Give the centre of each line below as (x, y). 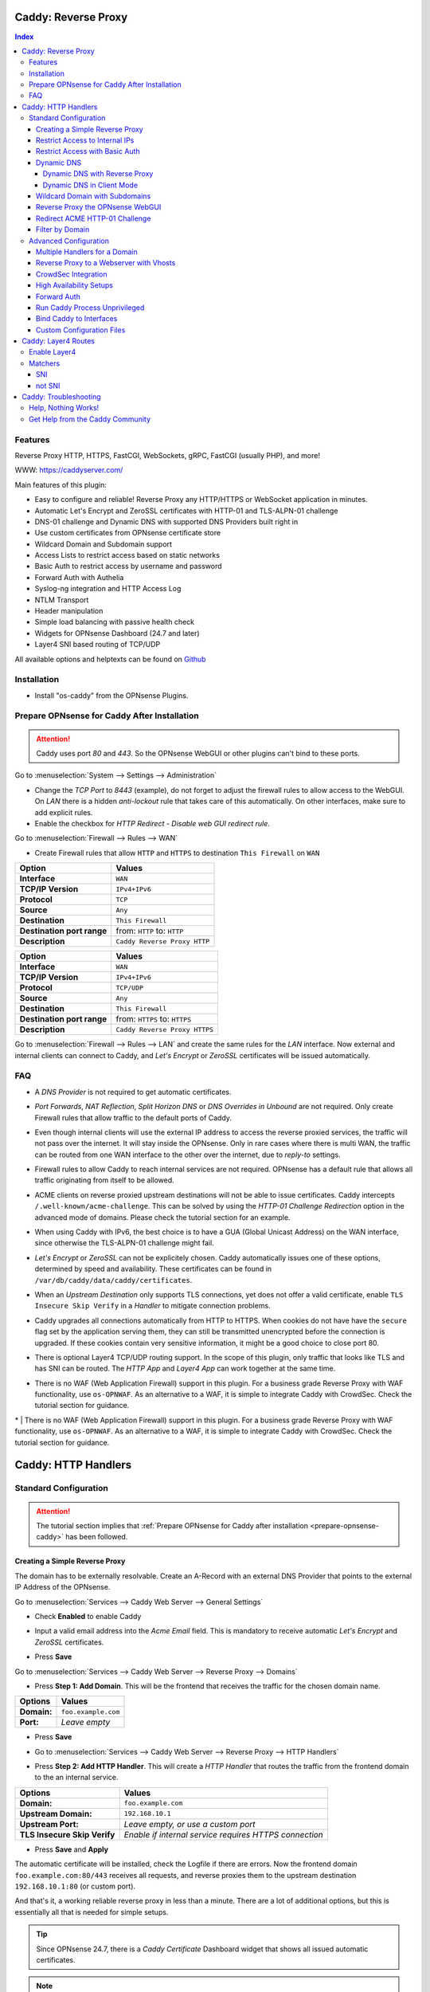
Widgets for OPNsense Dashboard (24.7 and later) (117, 633)
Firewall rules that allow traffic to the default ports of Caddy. (133, 1118)
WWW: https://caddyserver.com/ (69, 470)
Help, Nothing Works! (64, 408)
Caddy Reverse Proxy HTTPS (165, 1029)
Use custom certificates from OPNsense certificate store (128, 533)
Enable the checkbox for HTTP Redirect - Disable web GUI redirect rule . (152, 824)
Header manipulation (69, 611)
